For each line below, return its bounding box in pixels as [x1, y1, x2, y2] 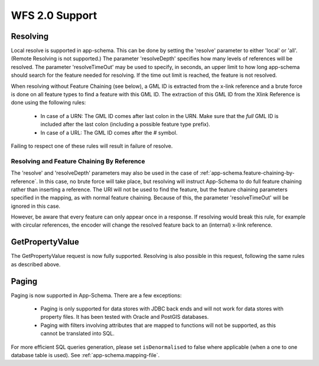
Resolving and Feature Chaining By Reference [11, 157, 145, 165]
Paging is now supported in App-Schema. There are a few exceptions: [11, 292, 182, 299]
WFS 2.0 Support [11, 9, 97, 22]
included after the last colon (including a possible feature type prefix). [40, 121, 211, 128]
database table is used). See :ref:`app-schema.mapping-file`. [11, 352, 160, 358]
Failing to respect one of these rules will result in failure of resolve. [11, 142, 173, 149]
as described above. [11, 260, 61, 268]
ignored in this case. [11, 202, 61, 210]
